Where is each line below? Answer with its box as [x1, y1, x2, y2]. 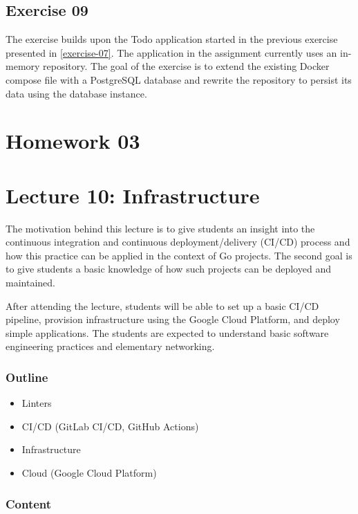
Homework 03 [6, 127, 140, 155]
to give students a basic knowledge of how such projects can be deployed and [6, 261, 331, 276]
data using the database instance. [6, 86, 147, 100]
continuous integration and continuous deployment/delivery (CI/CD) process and [6, 235, 350, 249]
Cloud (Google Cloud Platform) [21, 466, 157, 480]
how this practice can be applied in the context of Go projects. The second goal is [6, 248, 352, 262]
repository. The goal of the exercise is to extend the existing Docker [43, 59, 330, 73]
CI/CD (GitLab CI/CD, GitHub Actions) [21, 419, 199, 433]
